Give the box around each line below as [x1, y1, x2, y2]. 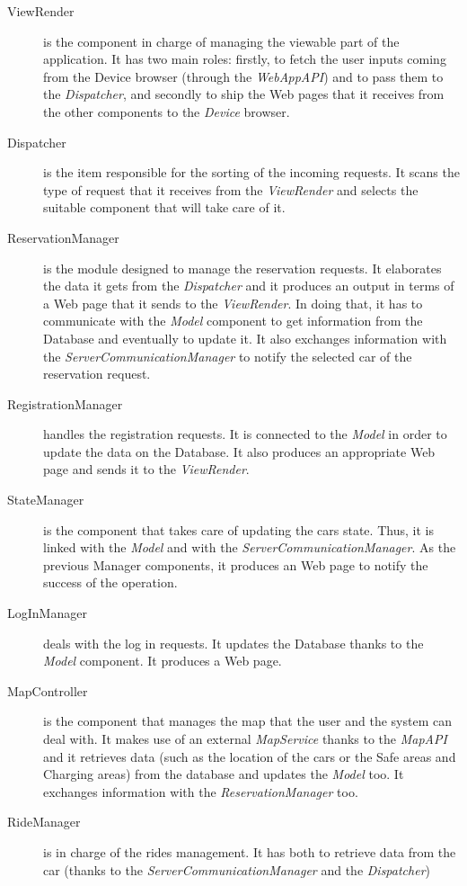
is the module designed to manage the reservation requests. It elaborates [43, 258, 442, 277]
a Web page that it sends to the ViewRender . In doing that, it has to [43, 293, 423, 312]
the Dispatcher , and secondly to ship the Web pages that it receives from [43, 85, 445, 103]
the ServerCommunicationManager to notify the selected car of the [43, 346, 412, 365]
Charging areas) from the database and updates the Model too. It [43, 765, 404, 783]
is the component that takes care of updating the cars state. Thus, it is [43, 520, 434, 539]
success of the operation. [43, 573, 178, 592]
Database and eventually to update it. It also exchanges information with [43, 328, 447, 347]
